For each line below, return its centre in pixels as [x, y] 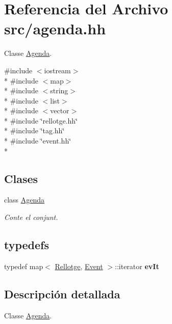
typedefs [27, 245]
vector [60, 110]
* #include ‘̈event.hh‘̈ [38, 141]
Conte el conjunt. [31, 217]
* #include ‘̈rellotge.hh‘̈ [41, 120]
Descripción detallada [62, 293]
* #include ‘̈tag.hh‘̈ [34, 130]
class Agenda [24, 200]
